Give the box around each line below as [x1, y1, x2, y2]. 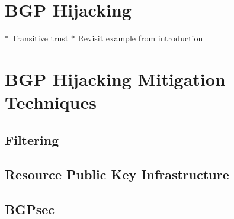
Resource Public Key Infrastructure [5, 165, 229, 183]
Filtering [5, 130, 59, 149]
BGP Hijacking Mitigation [5, 66, 226, 91]
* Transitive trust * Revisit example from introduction [5, 32, 203, 44]
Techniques [5, 90, 97, 114]
